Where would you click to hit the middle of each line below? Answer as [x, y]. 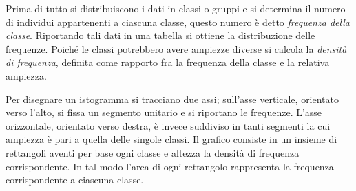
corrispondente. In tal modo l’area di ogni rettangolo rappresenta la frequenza [170, 166]
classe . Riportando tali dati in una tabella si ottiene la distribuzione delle [160, 35]
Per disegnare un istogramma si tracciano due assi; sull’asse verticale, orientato [172, 99]
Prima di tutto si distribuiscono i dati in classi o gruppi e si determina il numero [176, 8]
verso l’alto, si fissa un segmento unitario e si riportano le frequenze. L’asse [164, 112]
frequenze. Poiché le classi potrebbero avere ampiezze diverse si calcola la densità [176, 48]
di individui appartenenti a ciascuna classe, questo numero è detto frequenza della [178, 22]
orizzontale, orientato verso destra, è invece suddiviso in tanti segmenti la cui [168, 125]
